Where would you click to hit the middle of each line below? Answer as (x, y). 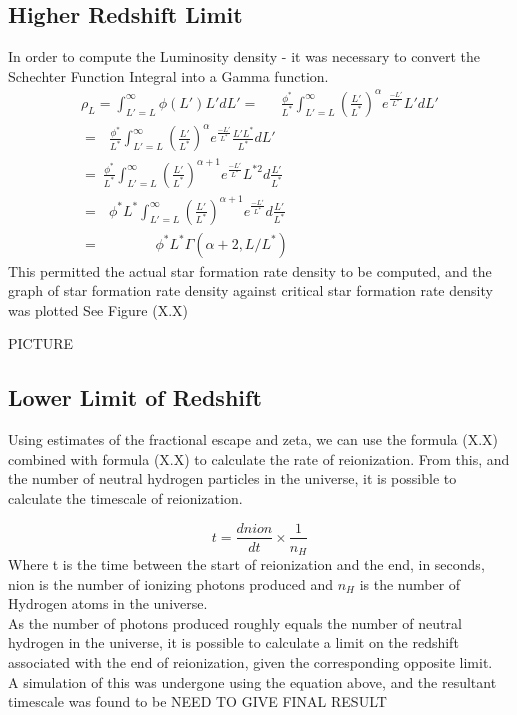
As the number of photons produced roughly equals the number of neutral (235, 622)
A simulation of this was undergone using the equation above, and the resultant (252, 681)
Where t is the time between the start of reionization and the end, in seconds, (246, 564)
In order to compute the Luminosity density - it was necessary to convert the (244, 56)
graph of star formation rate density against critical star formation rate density (250, 290)
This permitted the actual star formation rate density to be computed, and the (250, 270)
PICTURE (41, 343)
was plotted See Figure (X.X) (98, 309)
